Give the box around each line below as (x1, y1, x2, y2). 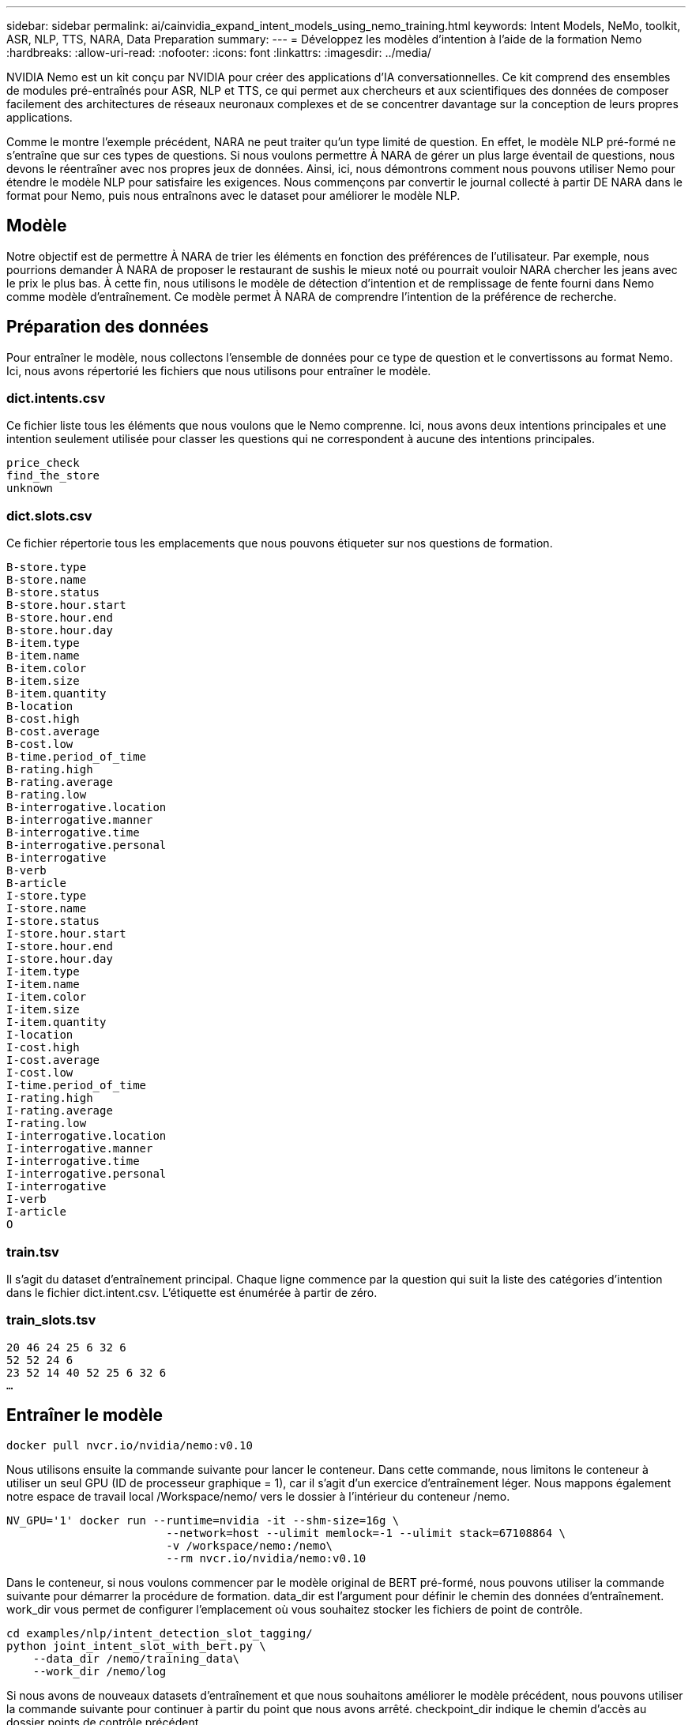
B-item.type (6, 637, 80, 650)
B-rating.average (6, 776, 113, 789)
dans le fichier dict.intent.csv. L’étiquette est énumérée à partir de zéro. (6, 1285, 378, 1299)
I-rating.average (6, 1104, 113, 1118)
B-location (6, 700, 73, 713)
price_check (6, 457, 80, 470)
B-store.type (6, 561, 87, 574)
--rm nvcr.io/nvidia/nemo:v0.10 (166, 1551, 367, 1565)
